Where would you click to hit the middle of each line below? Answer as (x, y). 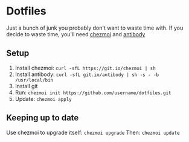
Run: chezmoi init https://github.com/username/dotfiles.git (93, 92)
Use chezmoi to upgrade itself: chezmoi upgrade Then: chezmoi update (93, 132)
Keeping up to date (43, 118)
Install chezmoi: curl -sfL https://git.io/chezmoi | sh (85, 68)
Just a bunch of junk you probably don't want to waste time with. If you (95, 28)
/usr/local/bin (34, 80)
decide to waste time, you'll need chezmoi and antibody (76, 34)
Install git (26, 86)
